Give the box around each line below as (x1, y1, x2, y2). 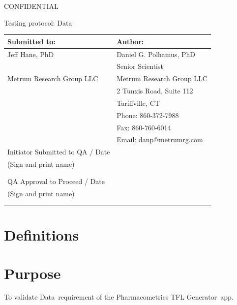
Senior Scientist (117, 61, 163, 71)
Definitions (4, 225, 79, 245)
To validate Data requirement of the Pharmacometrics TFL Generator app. (4, 292, 234, 302)
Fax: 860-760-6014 (117, 122, 171, 132)
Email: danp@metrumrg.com (117, 134, 203, 145)
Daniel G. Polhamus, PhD (117, 49, 195, 59)
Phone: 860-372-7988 (117, 110, 179, 120)
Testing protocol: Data (4, 17, 72, 28)
